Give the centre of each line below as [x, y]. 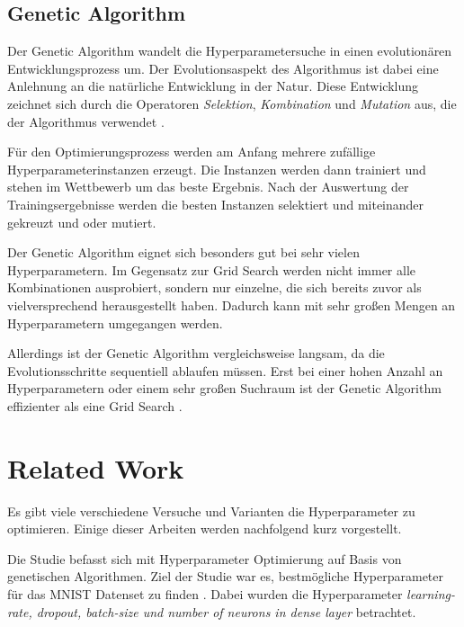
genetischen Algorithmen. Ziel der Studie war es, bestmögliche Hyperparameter [225, 576]
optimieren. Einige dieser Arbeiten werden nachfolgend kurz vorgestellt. [205, 528]
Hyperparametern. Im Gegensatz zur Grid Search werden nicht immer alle [212, 269]
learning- [431, 593]
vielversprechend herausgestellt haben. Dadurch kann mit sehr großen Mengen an [232, 305]
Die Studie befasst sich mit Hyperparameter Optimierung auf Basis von [205, 558]
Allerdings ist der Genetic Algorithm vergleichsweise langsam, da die [196, 353]
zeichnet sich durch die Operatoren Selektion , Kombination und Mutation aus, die [232, 103]
